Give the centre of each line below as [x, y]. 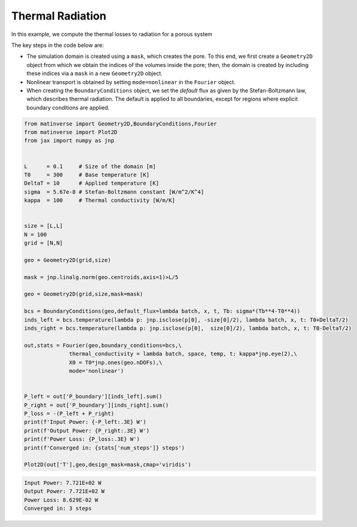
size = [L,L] [44, 226]
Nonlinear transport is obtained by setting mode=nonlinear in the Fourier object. [131, 82]
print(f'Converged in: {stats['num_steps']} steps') [104, 447]
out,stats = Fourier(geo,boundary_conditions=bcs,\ [103, 345]
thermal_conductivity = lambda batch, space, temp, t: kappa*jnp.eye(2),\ [183, 354]
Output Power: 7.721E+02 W [64, 491]
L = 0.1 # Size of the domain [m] [90, 166]
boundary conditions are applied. [68, 107]
